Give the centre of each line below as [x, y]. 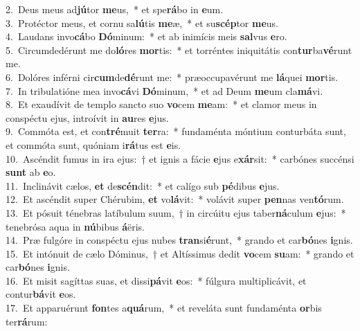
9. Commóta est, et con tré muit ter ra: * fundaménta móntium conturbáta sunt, [176, 131]
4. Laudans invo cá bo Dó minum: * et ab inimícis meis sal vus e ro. [146, 36]
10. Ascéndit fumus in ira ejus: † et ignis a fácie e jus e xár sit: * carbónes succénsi [180, 158]
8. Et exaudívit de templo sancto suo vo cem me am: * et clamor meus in [161, 104]
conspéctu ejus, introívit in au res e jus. [87, 117]
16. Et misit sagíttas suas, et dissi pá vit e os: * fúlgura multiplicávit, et [156, 280]
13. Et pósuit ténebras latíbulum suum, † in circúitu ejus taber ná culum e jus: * [176, 212]
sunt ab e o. [31, 172]
